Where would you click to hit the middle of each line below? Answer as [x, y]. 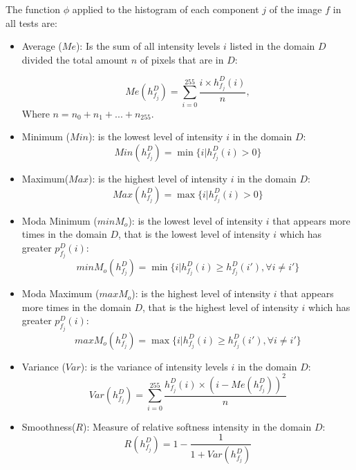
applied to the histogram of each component [166, 9]
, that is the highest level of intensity [221, 307]
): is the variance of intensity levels [154, 366]
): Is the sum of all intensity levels [148, 46]
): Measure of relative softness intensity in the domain [197, 426]
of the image [296, 9]
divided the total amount [75, 59]
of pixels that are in [182, 59]
